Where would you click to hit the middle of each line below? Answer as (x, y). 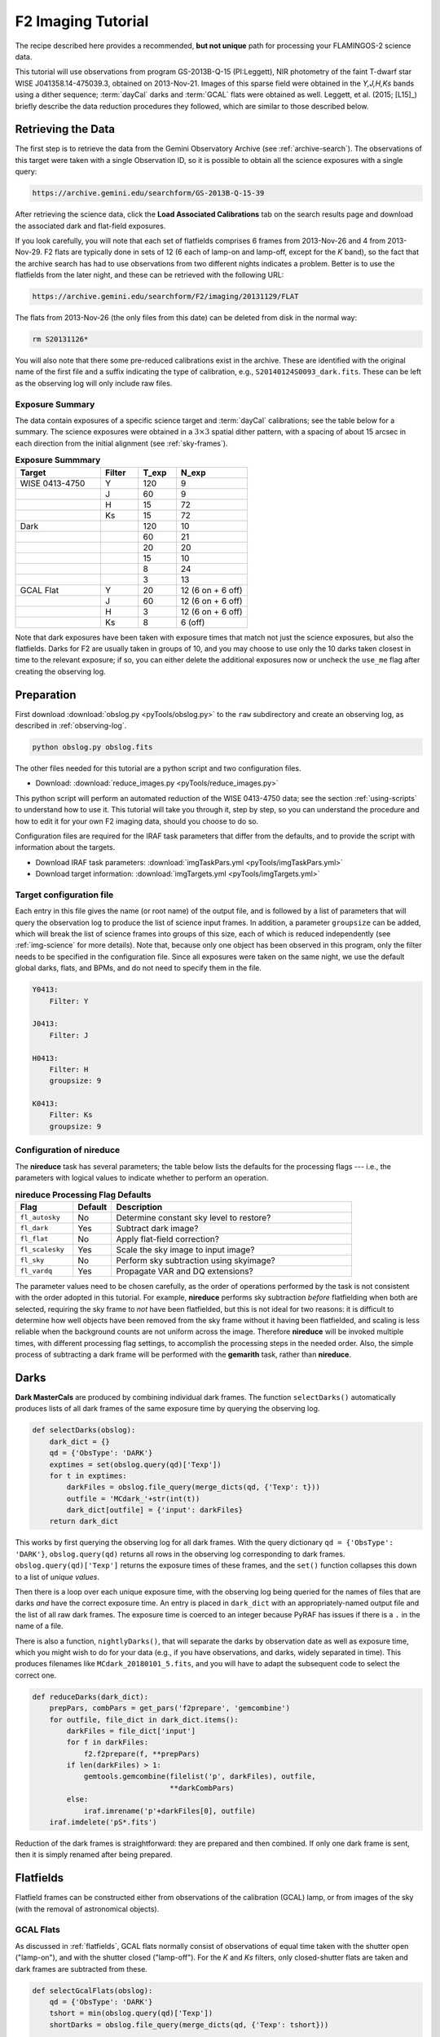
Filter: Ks (71, 1115)
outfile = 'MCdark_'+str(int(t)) (133, 1498)
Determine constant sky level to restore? (194, 1217)
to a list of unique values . (57, 1577)
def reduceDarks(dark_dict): (90, 1696)
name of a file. (39, 1626)
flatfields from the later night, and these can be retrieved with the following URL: (150, 275)
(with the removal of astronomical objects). (87, 1909)
